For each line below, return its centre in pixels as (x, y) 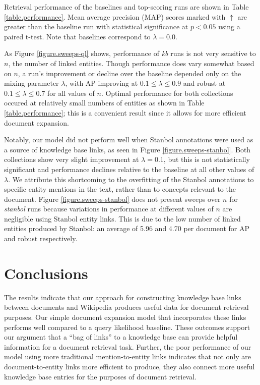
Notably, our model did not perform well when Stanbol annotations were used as (129, 140)
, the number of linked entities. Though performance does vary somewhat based (131, 63)
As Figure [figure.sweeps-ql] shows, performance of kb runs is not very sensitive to (130, 53)
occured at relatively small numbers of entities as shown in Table (104, 103)
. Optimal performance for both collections (167, 93)
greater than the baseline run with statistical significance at (96, 26)
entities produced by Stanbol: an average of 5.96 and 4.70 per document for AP (127, 228)
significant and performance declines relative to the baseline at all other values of (129, 169)
